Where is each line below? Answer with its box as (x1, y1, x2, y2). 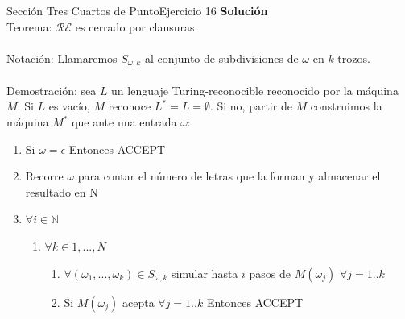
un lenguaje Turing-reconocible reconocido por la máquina (111, 81, 399, 98)
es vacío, (48, 97, 90, 114)
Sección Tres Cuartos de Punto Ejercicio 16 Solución (6, 2, 268, 19)
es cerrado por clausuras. (75, 18, 198, 35)
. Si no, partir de (209, 97, 292, 114)
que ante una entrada (72, 114, 177, 130)
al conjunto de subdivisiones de (144, 49, 299, 66)
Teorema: (6, 18, 52, 35)
